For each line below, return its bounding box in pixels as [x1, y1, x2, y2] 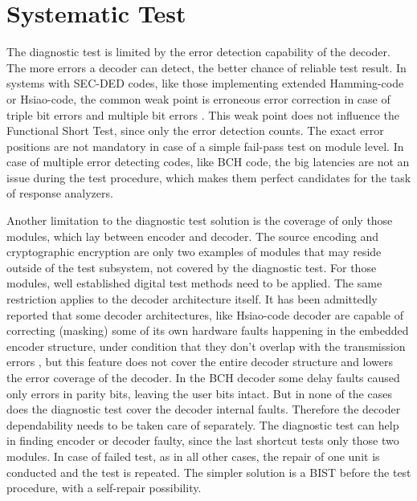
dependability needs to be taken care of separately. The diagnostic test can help [6, 416, 399, 433]
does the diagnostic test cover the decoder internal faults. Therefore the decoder [6, 401, 401, 417]
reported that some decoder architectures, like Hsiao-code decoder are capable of [6, 306, 403, 323]
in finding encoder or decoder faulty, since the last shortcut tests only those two [6, 432, 399, 449]
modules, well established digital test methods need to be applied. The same [6, 275, 382, 291]
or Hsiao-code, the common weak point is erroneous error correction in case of [6, 90, 390, 107]
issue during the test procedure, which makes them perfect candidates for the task [6, 169, 411, 185]
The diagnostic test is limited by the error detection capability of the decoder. [6, 43, 390, 60]
